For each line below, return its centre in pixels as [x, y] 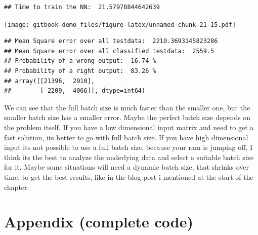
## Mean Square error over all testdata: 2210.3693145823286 [111, 41]
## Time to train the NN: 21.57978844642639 [82, 7]
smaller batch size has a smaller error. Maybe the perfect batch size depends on [127, 117]
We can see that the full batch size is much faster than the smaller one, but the [127, 107]
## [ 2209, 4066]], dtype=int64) [75, 91]
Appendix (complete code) [99, 222]
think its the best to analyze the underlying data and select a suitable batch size [129, 157]
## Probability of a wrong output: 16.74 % [80, 61]
